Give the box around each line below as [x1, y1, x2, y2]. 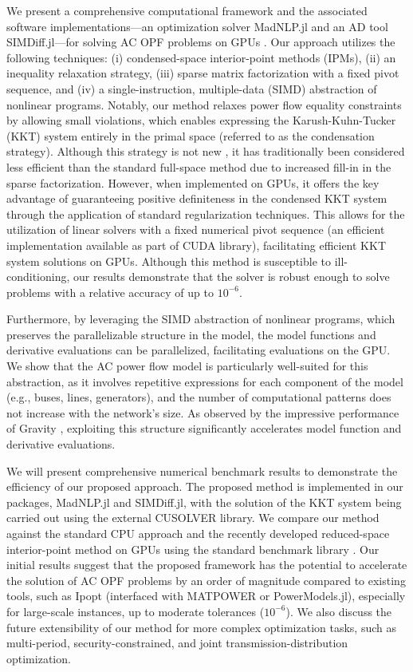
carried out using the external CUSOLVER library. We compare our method [6, 509, 380, 526]
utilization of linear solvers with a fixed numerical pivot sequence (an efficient [6, 221, 385, 238]
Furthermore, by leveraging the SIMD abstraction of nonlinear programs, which [6, 310, 395, 327]
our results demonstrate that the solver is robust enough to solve [73, 268, 390, 285]
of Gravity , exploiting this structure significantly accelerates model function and [6, 420, 402, 437]
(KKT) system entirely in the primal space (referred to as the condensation [6, 127, 375, 144]
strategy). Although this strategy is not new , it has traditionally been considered [6, 143, 405, 160]
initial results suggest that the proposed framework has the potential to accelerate [6, 556, 407, 573]
